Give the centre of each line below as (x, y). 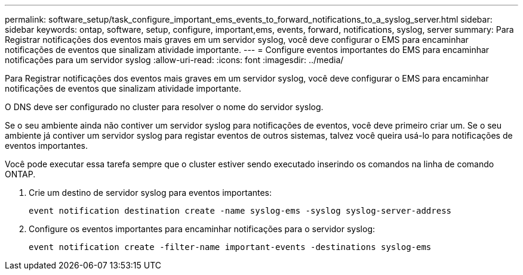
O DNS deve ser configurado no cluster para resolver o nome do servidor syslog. (164, 107)
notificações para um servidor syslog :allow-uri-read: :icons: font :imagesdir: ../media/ (174, 60)
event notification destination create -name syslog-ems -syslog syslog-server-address (240, 211)
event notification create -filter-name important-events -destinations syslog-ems (230, 247)
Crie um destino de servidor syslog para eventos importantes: (150, 193)
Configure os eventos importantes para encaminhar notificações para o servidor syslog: (202, 229)
